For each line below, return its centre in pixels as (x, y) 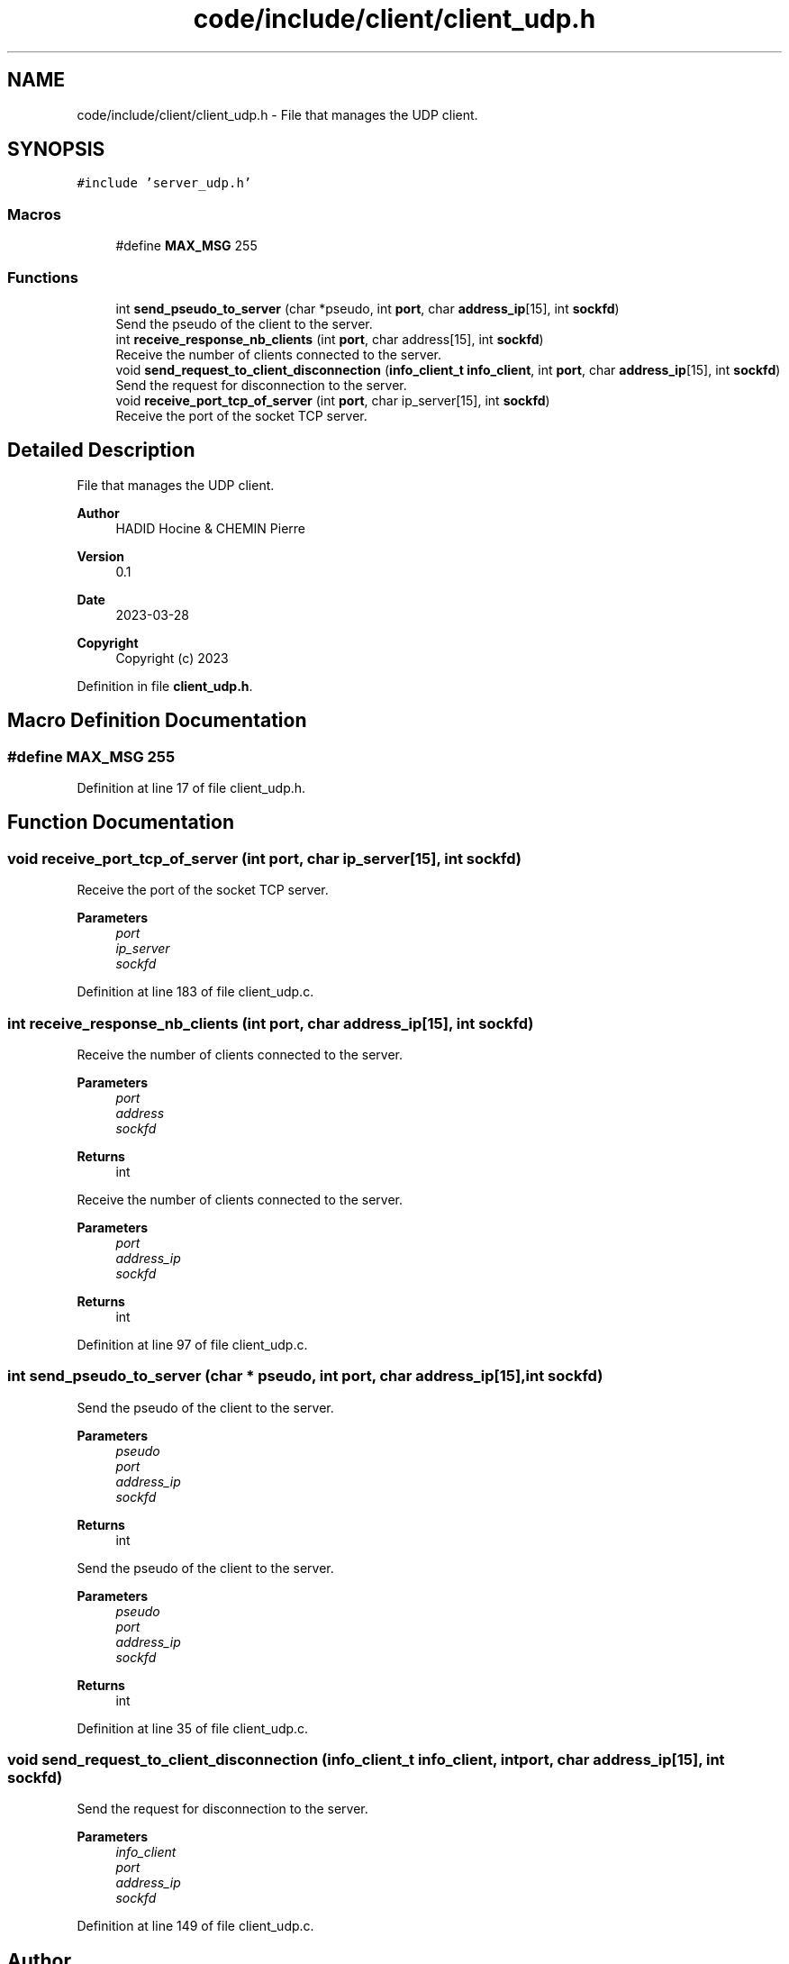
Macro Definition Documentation (157, 721)
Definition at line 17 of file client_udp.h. (191, 788)
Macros (34, 214)
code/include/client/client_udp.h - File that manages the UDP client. (277, 114)
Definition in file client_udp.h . (165, 686)
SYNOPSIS (56, 150)
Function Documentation (121, 823)
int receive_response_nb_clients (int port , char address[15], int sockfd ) (330, 339)
